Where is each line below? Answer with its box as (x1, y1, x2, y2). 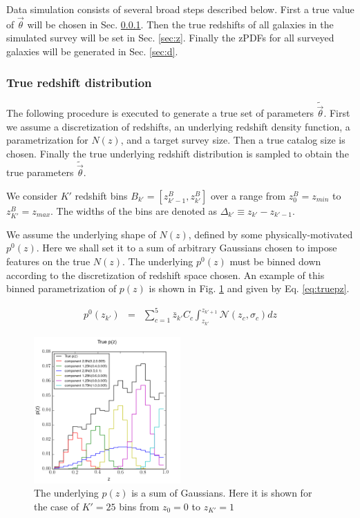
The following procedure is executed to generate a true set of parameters (6, 106, 314, 120)
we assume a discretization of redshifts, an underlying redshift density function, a (6, 119, 350, 133)
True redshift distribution (6, 73, 152, 90)
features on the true (6, 254, 91, 268)
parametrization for (6, 133, 88, 147)
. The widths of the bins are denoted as (50, 203, 218, 218)
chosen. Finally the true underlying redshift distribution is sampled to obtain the (6, 146, 349, 161)
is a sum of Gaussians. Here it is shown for (131, 486, 312, 500)
